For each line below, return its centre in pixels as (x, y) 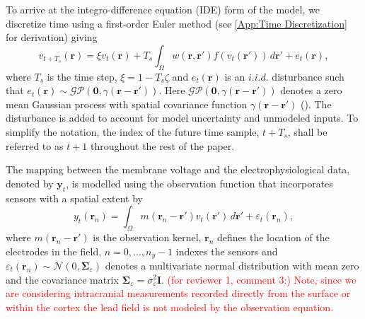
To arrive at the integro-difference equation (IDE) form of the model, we (163, 9)
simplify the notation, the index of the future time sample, (133, 131)
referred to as (35, 145)
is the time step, (82, 76)
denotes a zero (311, 90)
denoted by (30, 183)
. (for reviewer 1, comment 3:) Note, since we (259, 279)
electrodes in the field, (54, 251)
